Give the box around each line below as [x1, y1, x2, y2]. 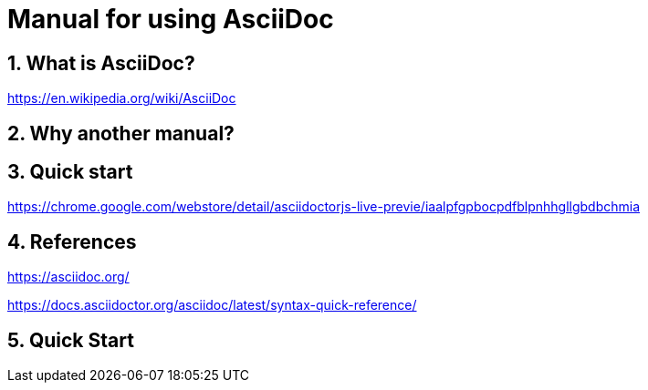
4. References [7, 230, 137, 253]
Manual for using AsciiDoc [7, 4, 334, 35]
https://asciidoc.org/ [7, 269, 130, 285]
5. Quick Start [7, 328, 134, 352]
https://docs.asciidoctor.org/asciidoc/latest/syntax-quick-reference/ [7, 297, 417, 313]
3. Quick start [7, 160, 133, 184]
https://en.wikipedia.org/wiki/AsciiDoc [7, 90, 236, 107]
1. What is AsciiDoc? [7, 51, 195, 75]
